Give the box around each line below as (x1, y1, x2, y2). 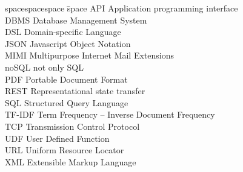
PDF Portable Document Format (5, 72, 128, 85)
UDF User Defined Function (5, 132, 110, 144)
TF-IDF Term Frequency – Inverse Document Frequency (5, 108, 215, 121)
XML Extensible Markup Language (5, 155, 136, 168)
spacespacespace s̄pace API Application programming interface (5, 2, 238, 14)
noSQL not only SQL (5, 60, 84, 73)
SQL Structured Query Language (5, 96, 128, 109)
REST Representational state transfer (5, 84, 145, 97)
